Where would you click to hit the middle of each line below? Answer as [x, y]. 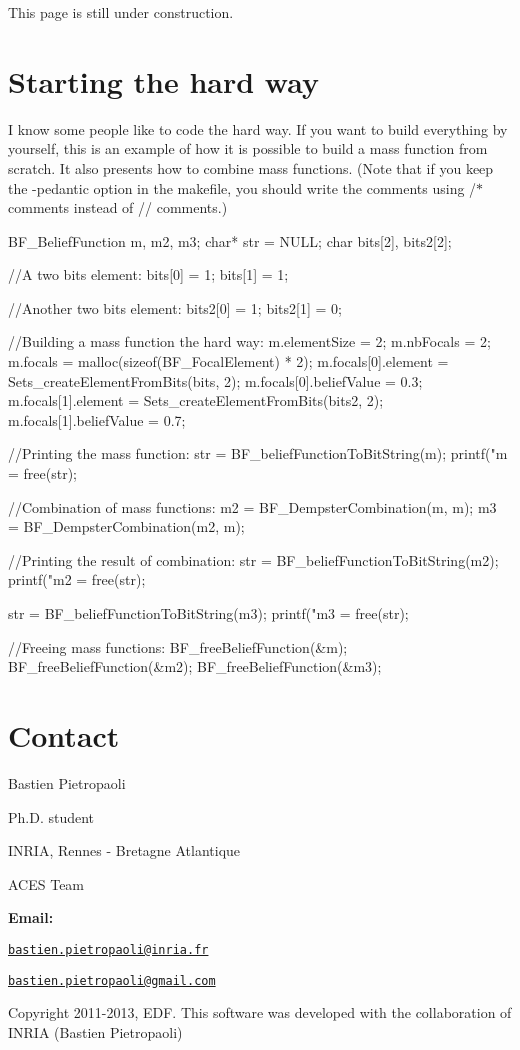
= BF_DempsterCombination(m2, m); [126, 526]
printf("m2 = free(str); [77, 579]
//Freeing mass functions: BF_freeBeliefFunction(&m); [178, 646]
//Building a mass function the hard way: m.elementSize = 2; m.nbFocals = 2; [249, 341]
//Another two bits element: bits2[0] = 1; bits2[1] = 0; [175, 307]
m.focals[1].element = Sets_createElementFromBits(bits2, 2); [196, 400]
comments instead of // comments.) [118, 207]
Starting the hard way [163, 80]
